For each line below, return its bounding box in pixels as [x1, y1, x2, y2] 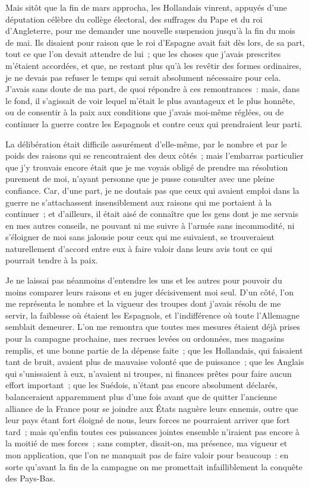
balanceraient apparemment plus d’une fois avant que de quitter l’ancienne [5, 391, 277, 402]
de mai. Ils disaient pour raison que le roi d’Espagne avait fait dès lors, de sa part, [5, 36, 305, 48]
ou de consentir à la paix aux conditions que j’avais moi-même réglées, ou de [5, 106, 284, 118]
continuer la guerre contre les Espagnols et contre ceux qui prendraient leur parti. [5, 117, 302, 130]
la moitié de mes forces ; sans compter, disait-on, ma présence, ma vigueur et [5, 437, 288, 449]
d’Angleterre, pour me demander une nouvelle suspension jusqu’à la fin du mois [5, 24, 295, 37]
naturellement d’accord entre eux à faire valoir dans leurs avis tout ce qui [5, 242, 273, 254]
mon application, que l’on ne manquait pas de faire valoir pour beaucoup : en [5, 448, 289, 461]
